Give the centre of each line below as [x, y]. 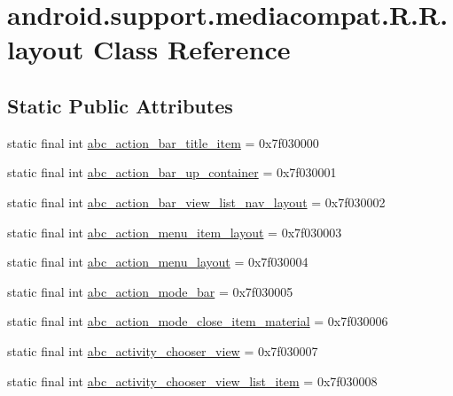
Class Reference [192, 49]
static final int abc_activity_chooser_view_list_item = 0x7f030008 [192, 380]
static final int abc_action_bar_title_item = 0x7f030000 [163, 142]
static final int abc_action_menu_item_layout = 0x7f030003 [175, 232]
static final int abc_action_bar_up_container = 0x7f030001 [172, 172]
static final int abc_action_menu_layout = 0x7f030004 [158, 262]
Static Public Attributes [120, 105]
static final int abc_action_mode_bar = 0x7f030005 [150, 291]
